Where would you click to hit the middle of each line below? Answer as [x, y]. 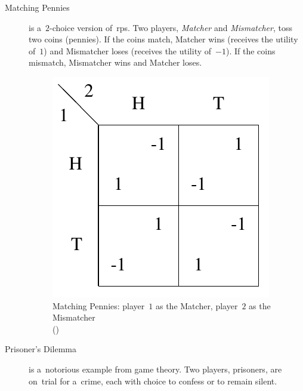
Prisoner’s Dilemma [41, 349]
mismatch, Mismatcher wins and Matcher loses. [115, 62]
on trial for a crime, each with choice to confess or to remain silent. [153, 381]
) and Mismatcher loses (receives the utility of [128, 50]
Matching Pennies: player [99, 305]
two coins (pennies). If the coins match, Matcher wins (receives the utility [163, 39]
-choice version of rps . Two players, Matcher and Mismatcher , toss [171, 27]
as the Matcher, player [197, 305]
